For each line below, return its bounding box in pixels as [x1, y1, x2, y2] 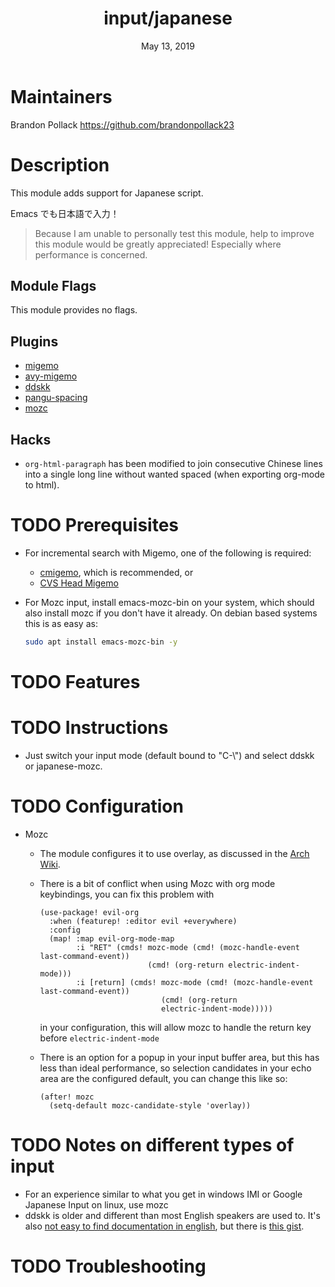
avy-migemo [24, 370, 78, 382]
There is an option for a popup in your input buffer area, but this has [39, 1051, 320, 1063]
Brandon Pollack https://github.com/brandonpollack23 [10, 118, 235, 131]
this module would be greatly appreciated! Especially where [34, 238, 282, 250]
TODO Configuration [10, 795, 184, 818]
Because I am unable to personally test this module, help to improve [34, 227, 315, 239]
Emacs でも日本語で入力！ [10, 207, 120, 219]
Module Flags [10, 278, 97, 295]
